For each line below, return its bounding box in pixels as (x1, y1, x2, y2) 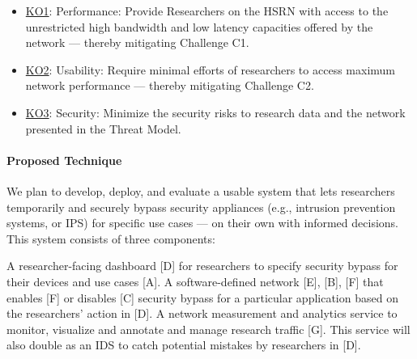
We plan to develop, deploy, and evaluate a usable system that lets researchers (6, 182, 395, 199)
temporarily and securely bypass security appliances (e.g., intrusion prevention (6, 198, 396, 215)
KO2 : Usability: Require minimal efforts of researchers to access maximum (25, 61, 395, 78)
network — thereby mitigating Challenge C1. (25, 34, 249, 51)
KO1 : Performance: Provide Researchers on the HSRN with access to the (25, 2, 389, 19)
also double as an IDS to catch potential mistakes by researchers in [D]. (6, 336, 361, 353)
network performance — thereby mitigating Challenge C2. (25, 77, 314, 94)
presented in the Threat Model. (25, 120, 181, 137)
